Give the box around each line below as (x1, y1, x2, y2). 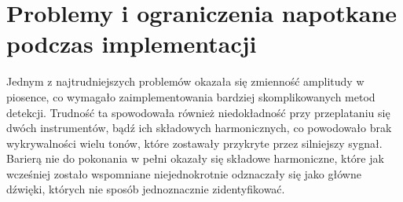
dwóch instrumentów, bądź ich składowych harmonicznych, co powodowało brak (6, 119, 392, 136)
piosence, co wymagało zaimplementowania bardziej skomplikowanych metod (6, 88, 376, 105)
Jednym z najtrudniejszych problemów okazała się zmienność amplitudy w (6, 73, 365, 90)
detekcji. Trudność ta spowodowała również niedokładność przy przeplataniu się (6, 104, 390, 120)
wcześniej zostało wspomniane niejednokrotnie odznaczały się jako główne (6, 165, 361, 182)
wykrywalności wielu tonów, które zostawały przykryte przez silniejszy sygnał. (6, 134, 383, 151)
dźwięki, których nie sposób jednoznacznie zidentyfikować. (6, 181, 285, 197)
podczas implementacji (6, 28, 257, 60)
